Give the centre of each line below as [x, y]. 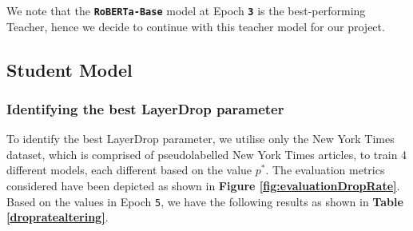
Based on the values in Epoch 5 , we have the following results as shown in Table [205, 201]
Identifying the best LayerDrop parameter [145, 108]
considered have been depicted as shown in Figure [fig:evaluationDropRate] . [203, 186]
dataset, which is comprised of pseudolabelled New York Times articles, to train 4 [207, 154]
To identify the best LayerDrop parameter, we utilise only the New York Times [201, 139]
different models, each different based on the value [129, 170]
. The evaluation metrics [325, 170]
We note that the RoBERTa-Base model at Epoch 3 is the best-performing [186, 10]
